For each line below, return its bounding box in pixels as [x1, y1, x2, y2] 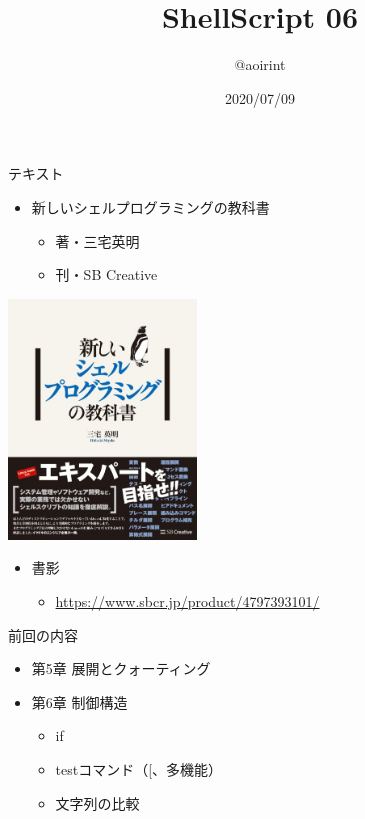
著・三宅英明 [55, 230, 140, 251]
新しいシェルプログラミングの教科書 [31, 196, 270, 217]
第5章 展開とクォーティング [31, 658, 211, 679]
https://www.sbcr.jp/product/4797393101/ [55, 591, 320, 612]
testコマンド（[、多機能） [55, 759, 223, 779]
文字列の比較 [55, 792, 140, 813]
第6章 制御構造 [31, 691, 128, 712]
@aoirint [234, 54, 286, 75]
